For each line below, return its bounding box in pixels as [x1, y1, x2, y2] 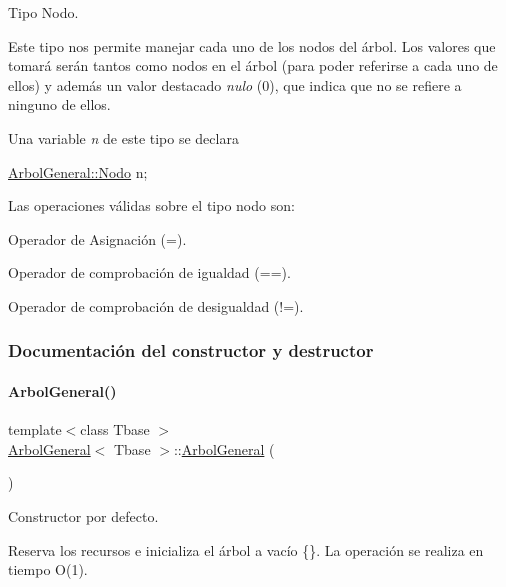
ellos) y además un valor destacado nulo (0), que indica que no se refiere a [8, 74, 462, 95]
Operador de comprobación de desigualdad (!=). [8, 295, 304, 316]
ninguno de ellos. [8, 94, 111, 115]
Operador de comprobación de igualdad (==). [8, 262, 291, 283]
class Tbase [80, 419, 150, 440]
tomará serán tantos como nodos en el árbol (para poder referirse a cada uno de [8, 55, 498, 76]
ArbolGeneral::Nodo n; [8, 161, 148, 182]
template [8, 419, 62, 440]
